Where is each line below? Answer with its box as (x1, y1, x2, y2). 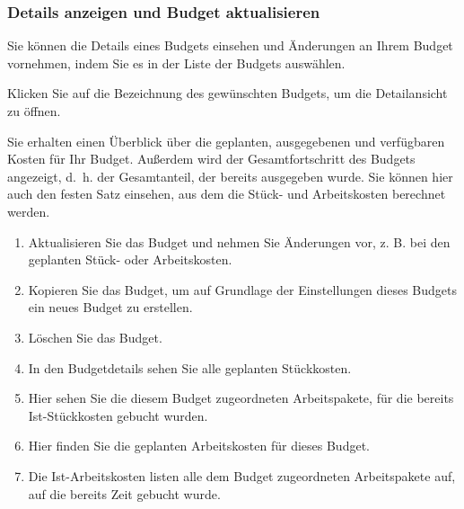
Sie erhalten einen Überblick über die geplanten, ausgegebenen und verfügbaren (7, 131, 445, 150)
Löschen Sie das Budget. (28, 327, 162, 346)
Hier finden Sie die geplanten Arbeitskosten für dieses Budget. (28, 436, 370, 455)
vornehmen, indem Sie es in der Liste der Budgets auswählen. (7, 53, 346, 72)
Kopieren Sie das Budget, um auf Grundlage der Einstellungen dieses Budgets (28, 280, 457, 299)
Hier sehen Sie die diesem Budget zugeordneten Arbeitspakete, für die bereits (28, 388, 454, 407)
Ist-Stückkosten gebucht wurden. (28, 406, 208, 424)
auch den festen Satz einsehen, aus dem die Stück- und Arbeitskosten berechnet (7, 184, 446, 203)
